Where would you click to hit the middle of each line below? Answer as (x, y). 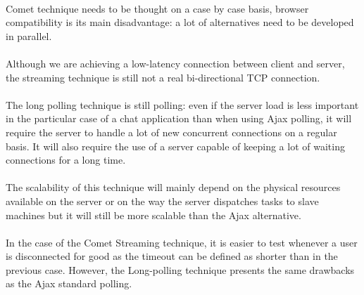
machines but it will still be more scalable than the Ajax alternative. (153, 215)
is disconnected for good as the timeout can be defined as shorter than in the (172, 256)
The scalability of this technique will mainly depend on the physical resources (173, 187)
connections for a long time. (66, 160)
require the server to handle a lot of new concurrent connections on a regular (171, 132)
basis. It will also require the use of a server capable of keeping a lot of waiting (175, 146)
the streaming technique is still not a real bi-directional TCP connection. (163, 77)
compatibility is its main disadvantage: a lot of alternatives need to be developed (180, 22)
